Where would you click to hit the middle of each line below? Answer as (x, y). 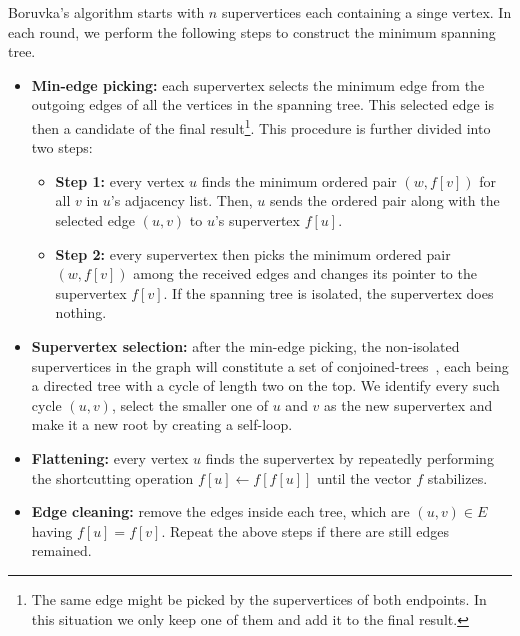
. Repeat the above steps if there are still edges (305, 530)
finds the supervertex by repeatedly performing (349, 457)
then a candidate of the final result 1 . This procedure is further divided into (261, 126)
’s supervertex (257, 220)
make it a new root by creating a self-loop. (162, 424)
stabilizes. (457, 477)
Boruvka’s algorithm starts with (106, 12)
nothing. (81, 312)
